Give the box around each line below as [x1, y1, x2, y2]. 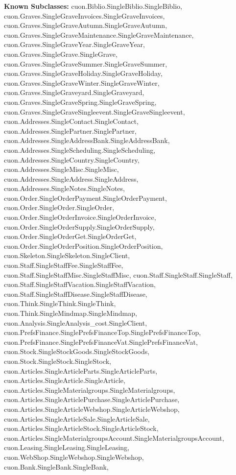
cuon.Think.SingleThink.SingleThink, [4, 298, 116, 309]
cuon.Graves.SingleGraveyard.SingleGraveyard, [4, 87, 144, 97]
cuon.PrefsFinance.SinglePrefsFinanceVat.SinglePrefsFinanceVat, [4, 336, 198, 347]
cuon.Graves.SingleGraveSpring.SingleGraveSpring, [4, 96, 157, 107]
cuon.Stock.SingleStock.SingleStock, [4, 356, 112, 366]
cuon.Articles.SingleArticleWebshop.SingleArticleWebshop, [4, 404, 180, 414]
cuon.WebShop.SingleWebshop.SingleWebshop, [4, 451, 144, 462]
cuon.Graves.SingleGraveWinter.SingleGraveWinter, [4, 77, 160, 88]
